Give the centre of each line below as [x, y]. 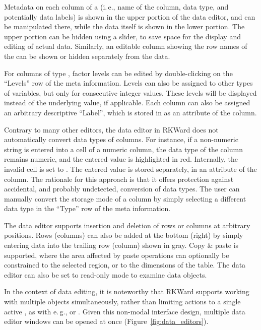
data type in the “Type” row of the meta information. [87, 208]
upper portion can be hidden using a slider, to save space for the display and [122, 36]
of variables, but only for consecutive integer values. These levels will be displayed [130, 92]
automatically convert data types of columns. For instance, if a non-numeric [121, 139]
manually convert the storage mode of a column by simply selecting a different [125, 198]
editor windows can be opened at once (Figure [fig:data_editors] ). [106, 321]
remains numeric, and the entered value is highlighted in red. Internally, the [121, 159]
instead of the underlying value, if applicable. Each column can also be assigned [127, 103]
